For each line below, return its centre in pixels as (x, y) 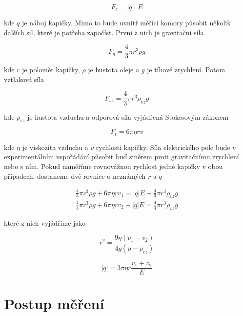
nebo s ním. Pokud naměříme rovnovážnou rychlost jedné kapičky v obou (113, 166)
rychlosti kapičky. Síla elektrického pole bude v (166, 147)
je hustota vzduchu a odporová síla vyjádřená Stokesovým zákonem (128, 116)
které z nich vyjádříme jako (45, 222)
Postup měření (54, 303)
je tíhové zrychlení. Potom (186, 70)
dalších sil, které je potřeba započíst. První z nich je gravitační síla (104, 32)
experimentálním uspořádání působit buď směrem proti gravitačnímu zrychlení (121, 157)
